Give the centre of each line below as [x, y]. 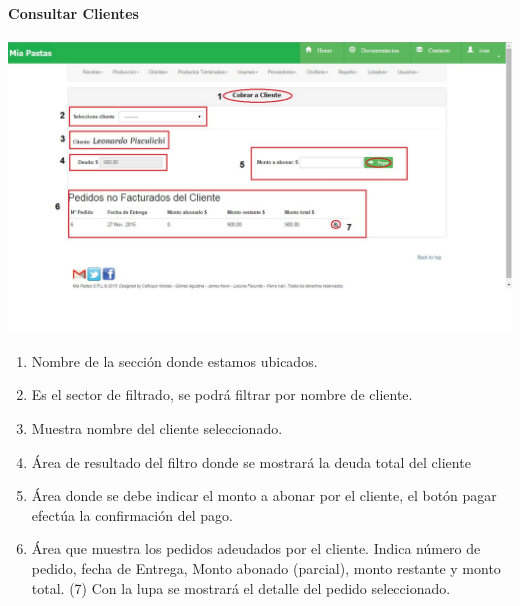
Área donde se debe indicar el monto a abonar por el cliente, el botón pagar [264, 495]
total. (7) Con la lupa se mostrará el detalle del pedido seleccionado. [241, 587]
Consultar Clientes [73, 12]
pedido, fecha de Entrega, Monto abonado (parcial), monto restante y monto [266, 567]
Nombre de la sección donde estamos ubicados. [174, 360]
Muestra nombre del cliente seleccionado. [157, 427]
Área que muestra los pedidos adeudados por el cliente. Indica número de [256, 548]
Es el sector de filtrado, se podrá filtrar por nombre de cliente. [222, 394]
